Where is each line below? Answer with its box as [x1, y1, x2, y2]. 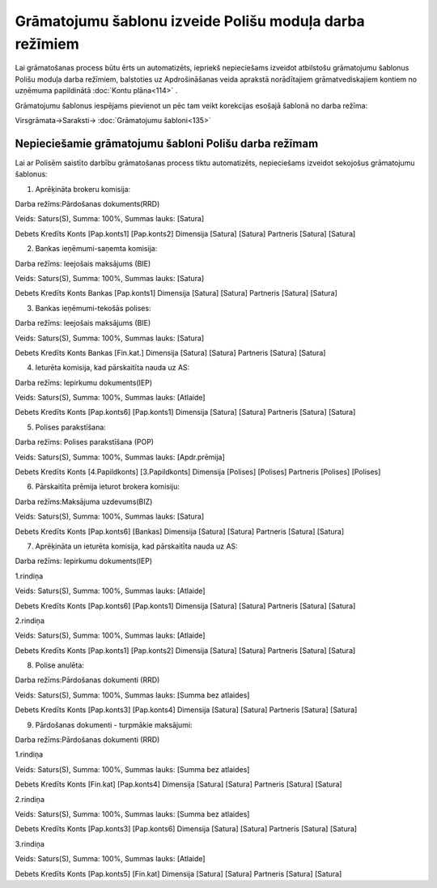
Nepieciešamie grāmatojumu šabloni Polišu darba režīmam [15, 136, 319, 150]
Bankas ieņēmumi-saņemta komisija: [35, 244, 158, 254]
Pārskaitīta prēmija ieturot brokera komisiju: [35, 482, 180, 492]
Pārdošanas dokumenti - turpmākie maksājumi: [35, 719, 193, 729]
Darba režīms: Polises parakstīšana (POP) [15, 438, 154, 447]
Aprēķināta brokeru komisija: [35, 184, 131, 194]
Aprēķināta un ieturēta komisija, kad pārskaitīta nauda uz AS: [35, 541, 238, 551]
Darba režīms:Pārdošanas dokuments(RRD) [15, 199, 160, 208]
